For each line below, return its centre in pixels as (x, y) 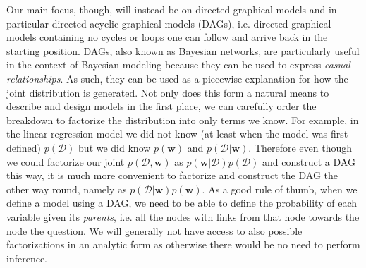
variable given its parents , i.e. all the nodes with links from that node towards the (183, 216)
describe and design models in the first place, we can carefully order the (161, 106)
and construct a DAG (309, 161)
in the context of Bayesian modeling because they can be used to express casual (178, 65)
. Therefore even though (300, 147)
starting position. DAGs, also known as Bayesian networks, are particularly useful (183, 50)
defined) (24, 147)
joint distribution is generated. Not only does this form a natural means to (168, 92)
